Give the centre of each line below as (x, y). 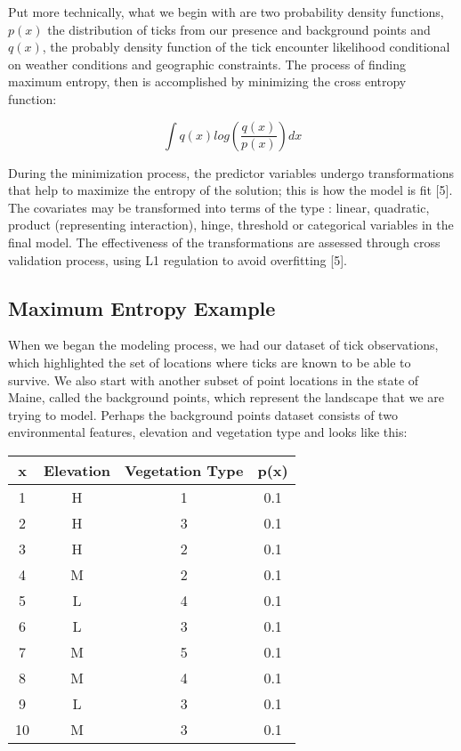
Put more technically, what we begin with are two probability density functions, (226, 12)
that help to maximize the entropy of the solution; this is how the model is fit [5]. (230, 190)
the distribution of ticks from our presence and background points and (239, 29)
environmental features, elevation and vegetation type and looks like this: (208, 432)
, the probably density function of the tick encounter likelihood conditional (246, 47)
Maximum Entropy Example (142, 307)
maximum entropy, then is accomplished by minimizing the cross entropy (207, 81)
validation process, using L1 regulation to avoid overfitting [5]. (178, 259)
